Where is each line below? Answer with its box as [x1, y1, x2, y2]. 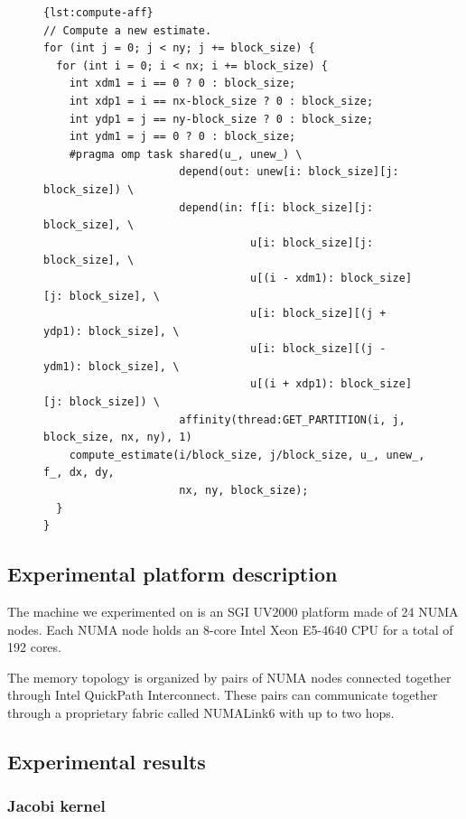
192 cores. [7, 638, 61, 656]
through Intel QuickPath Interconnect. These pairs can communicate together [7, 685, 438, 704]
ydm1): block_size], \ [43, 359, 180, 373]
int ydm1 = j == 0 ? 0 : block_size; [69, 130, 296, 144]
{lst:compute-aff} [43, 6, 154, 19]
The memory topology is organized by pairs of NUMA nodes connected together [7, 667, 452, 686]
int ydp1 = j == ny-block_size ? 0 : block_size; [69, 112, 374, 126]
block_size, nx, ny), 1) [43, 431, 192, 444]
